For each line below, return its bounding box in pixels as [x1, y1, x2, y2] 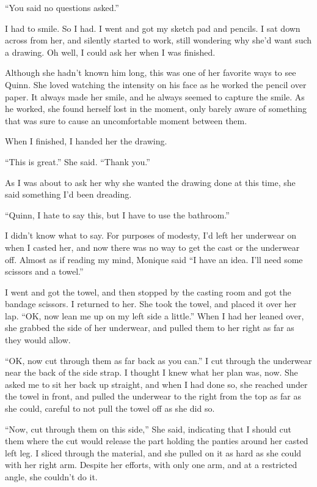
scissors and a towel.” [5, 265, 84, 278]
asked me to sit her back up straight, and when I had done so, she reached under [5, 377, 308, 390]
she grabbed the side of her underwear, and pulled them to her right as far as [5, 321, 294, 334]
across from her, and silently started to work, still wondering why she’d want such [5, 34, 312, 46]
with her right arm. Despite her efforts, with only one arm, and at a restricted [5, 458, 297, 471]
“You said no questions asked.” [5, 1, 119, 13]
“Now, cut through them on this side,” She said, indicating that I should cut [5, 422, 291, 435]
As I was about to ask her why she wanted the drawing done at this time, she [5, 176, 296, 188]
